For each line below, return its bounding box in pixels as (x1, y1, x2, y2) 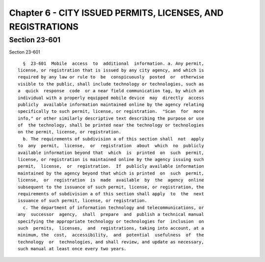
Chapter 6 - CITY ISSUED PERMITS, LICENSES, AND (9, 7, 224, 18)
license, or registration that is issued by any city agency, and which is (18, 67, 204, 73)
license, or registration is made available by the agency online (18, 177, 204, 183)
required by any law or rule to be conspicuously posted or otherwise (18, 74, 204, 80)
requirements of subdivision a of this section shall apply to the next (18, 191, 204, 196)
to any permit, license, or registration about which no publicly (18, 143, 204, 149)
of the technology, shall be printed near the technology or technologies (18, 123, 204, 128)
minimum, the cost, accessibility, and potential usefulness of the (18, 232, 204, 238)
